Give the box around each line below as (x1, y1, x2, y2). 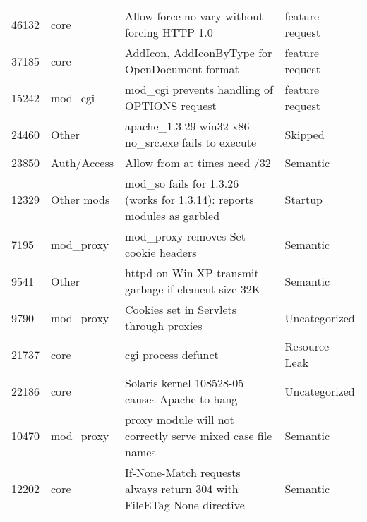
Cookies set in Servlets (125, 301, 237, 317)
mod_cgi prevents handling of (125, 81, 273, 97)
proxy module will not (125, 411, 234, 427)
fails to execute (182, 134, 257, 150)
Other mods (51, 191, 110, 207)
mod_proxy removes (125, 228, 227, 244)
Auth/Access (51, 154, 114, 171)
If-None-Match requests (125, 464, 241, 480)
